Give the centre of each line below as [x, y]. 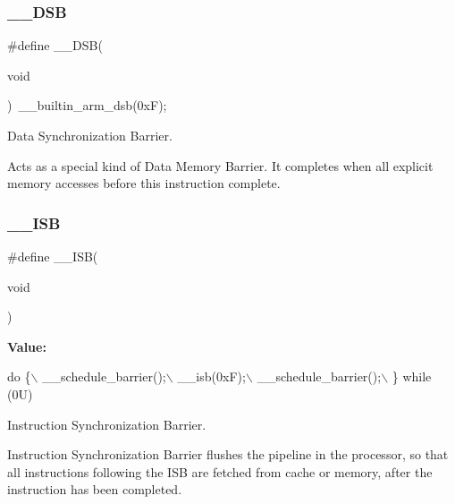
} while [412, 376]
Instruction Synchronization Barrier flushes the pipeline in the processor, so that [228, 454]
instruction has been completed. [95, 489]
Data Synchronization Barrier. [90, 135]
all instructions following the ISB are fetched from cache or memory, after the [220, 471]
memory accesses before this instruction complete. [144, 183]
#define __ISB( [53, 256]
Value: [27, 346]
